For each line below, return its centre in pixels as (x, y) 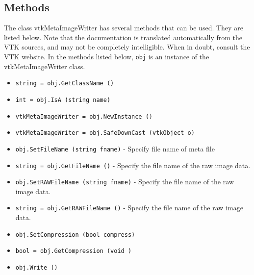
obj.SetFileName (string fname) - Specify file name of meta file (115, 148)
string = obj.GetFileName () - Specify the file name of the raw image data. (133, 165)
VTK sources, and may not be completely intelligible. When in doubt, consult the (127, 47)
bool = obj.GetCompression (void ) (74, 251)
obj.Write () (37, 267)
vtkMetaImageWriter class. (45, 66)
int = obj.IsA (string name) (63, 100)
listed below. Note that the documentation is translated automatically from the (123, 37)
